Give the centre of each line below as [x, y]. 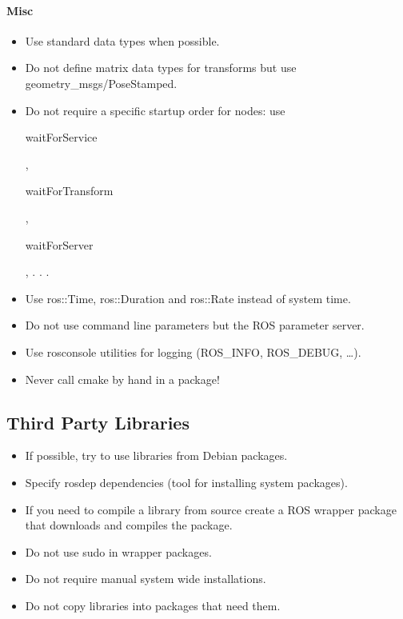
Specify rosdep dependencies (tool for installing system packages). [186, 482]
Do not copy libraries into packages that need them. [153, 605]
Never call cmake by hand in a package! [122, 379]
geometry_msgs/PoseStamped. [101, 83]
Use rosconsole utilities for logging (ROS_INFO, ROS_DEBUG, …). [193, 351]
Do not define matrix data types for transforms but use [161, 68]
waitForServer [59, 244]
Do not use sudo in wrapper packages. [118, 551]
